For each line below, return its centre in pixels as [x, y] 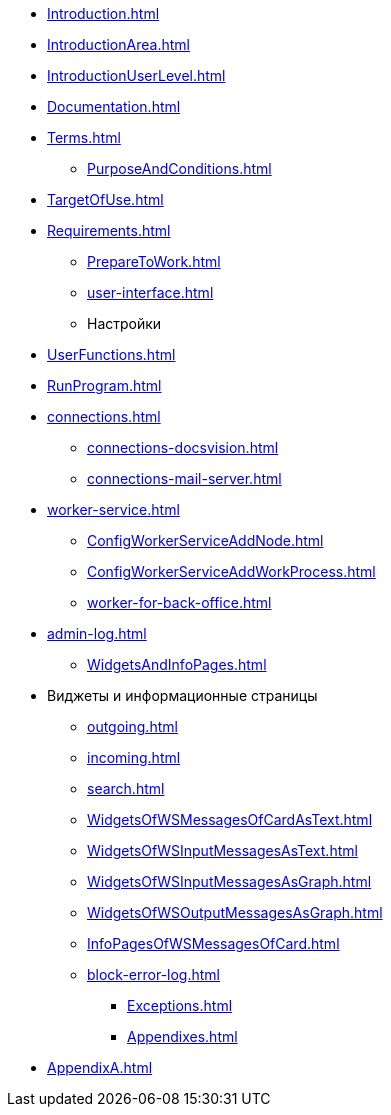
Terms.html [84, 137]
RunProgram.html [104, 385]
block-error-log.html [153, 974]
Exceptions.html [180, 1005]
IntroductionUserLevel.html [136, 75]
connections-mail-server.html [184, 478]
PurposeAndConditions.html [179, 168]
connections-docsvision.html [183, 447]
